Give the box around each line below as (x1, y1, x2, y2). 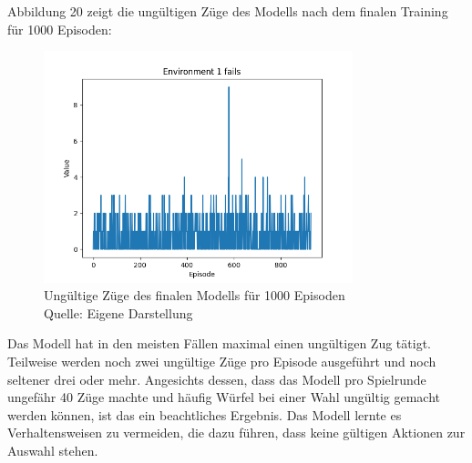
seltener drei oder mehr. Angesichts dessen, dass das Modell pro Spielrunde (7, 369, 426, 388)
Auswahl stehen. (7, 440, 98, 459)
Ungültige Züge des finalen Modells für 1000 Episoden (44, 286, 345, 305)
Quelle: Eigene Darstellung (44, 303, 193, 322)
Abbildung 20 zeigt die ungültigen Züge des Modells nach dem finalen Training (7, 2, 448, 20)
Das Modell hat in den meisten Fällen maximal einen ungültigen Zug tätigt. (7, 334, 431, 353)
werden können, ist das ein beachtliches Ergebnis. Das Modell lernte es (7, 405, 402, 424)
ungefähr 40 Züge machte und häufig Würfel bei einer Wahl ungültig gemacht (7, 388, 440, 407)
